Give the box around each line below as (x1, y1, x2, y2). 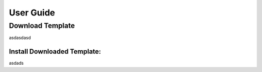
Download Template (9, 21, 75, 30)
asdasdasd (9, 35, 31, 41)
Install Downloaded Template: (9, 47, 101, 56)
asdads (9, 60, 24, 66)
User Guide (9, 7, 55, 18)
